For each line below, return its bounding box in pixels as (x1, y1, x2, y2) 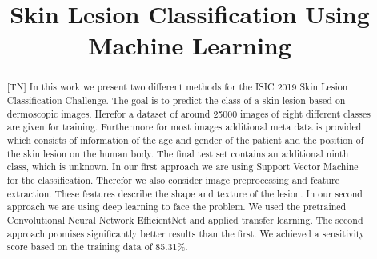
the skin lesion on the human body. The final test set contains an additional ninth (6, 146, 349, 160)
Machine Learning (88, 29, 291, 62)
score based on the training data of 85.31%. (6, 240, 188, 253)
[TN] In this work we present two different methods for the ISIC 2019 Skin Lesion (6, 80, 348, 94)
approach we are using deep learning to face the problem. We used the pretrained (6, 200, 347, 213)
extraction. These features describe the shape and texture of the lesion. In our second (6, 186, 363, 200)
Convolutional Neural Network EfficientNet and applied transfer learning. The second (6, 213, 363, 226)
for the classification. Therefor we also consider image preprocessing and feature (6, 173, 339, 186)
